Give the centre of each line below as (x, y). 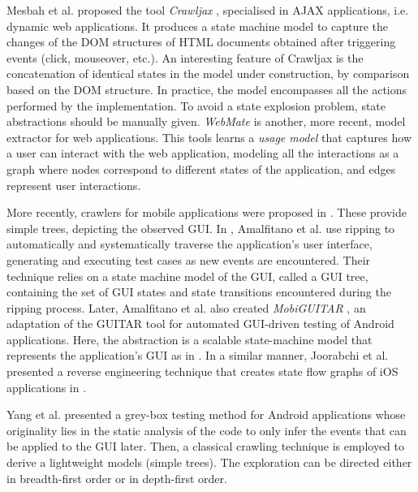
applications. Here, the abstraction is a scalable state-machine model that (190, 339)
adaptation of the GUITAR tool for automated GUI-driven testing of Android (200, 324)
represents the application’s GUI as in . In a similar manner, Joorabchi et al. (198, 355)
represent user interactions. (74, 185)
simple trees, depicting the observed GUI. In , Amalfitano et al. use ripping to (201, 228)
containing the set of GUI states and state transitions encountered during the (199, 292)
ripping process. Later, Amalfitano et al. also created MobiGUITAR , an (186, 307)
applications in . (47, 387)
